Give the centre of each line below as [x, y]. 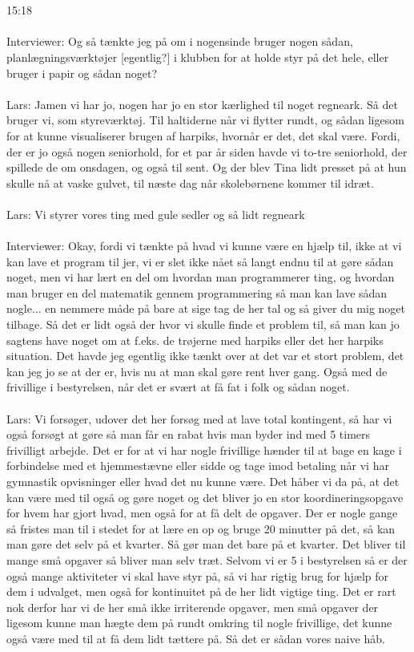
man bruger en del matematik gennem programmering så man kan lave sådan [197, 292]
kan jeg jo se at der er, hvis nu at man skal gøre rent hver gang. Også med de [197, 371]
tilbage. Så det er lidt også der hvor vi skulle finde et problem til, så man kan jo [203, 324]
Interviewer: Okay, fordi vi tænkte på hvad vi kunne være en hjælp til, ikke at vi [204, 246]
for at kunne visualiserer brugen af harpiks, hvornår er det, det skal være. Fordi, [203, 135]
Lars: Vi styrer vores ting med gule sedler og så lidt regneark [156, 214]
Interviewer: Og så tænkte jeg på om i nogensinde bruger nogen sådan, [180, 41]
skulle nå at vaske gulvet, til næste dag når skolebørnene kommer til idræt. [190, 182]
